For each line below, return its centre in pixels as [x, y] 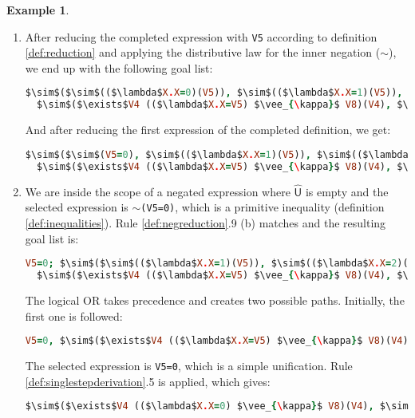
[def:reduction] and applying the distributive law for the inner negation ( [203, 52]
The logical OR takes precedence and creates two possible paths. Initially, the [215, 300]
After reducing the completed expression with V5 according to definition [201, 36]
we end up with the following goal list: [119, 67]
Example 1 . [38, 10]
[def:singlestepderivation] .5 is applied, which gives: [148, 381]
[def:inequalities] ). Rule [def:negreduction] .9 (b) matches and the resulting [206, 223]
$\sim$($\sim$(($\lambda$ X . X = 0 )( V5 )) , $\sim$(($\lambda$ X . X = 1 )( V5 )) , [214, 93]
